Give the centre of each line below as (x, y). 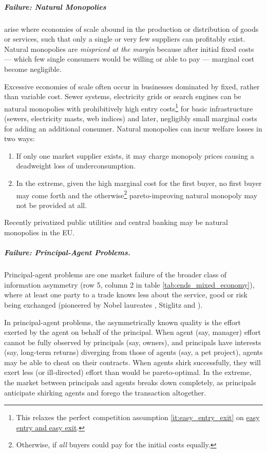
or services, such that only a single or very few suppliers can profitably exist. (125, 39)
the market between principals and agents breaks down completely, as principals (130, 382)
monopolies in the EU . (40, 232)
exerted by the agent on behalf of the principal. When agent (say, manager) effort (132, 332)
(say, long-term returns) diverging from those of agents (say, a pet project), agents (133, 352)
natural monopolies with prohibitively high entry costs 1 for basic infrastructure (129, 107)
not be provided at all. (52, 205)
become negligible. (33, 69)
